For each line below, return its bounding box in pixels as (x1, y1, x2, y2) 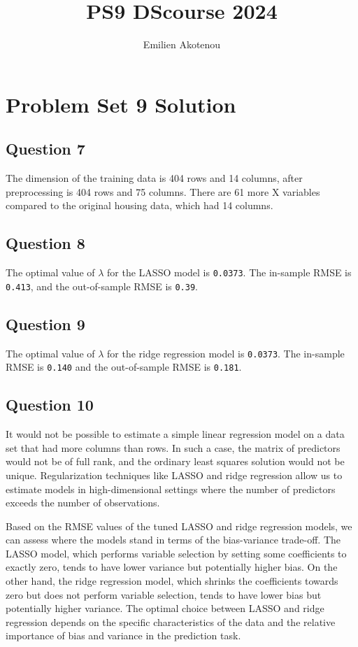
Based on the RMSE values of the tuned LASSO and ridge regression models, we (6, 518, 352, 533)
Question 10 (6, 394, 94, 415)
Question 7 (6, 138, 85, 159)
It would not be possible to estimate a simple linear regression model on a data (6, 427, 345, 441)
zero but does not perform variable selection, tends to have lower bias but (6, 587, 322, 602)
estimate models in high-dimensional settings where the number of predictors (6, 481, 336, 496)
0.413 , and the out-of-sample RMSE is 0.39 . (6, 278, 198, 293)
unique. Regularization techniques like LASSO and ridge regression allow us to (6, 467, 343, 482)
